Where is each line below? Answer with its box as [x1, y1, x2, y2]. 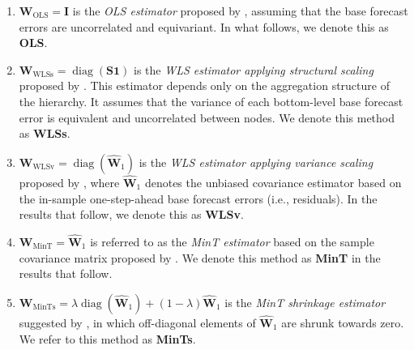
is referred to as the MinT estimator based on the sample [90, 233, 374, 250]
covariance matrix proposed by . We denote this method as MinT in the [19, 249, 381, 266]
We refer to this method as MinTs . [19, 330, 196, 347]
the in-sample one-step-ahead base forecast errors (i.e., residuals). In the [19, 190, 378, 207]
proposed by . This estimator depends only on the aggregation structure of [19, 77, 390, 94]
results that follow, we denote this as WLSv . [19, 206, 244, 223]
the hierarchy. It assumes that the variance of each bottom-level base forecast [19, 92, 403, 109]
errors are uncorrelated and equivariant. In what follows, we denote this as [19, 18, 389, 35]
